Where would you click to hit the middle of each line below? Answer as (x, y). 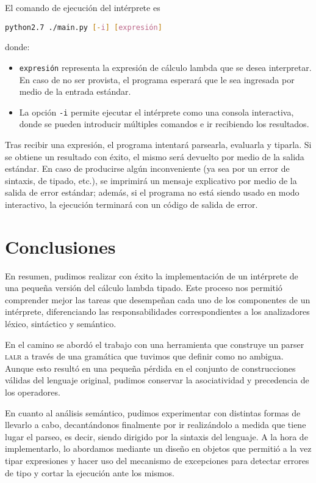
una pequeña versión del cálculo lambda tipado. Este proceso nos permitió (144, 288)
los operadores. (33, 392)
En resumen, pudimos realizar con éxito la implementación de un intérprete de (152, 275)
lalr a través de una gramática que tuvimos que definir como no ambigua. (144, 356)
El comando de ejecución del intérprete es (83, 7)
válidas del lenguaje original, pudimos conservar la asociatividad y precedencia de (157, 380)
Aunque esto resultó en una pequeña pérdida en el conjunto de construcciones (150, 368)
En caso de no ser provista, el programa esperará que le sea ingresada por (157, 79)
